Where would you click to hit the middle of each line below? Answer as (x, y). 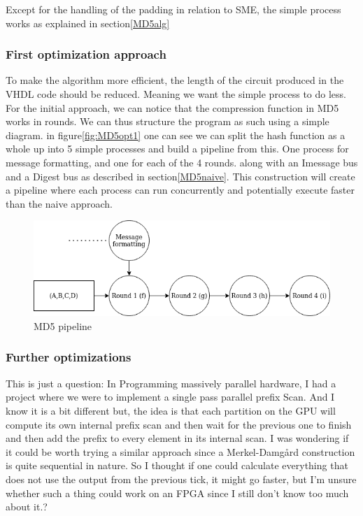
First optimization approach (86, 54)
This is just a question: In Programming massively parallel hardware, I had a (171, 383)
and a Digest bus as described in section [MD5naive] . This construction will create (180, 176)
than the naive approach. (59, 203)
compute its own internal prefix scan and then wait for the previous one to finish (179, 424)
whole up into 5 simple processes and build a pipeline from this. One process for (177, 149)
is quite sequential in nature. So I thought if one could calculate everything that (177, 465)
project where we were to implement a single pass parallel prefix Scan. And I (170, 397)
